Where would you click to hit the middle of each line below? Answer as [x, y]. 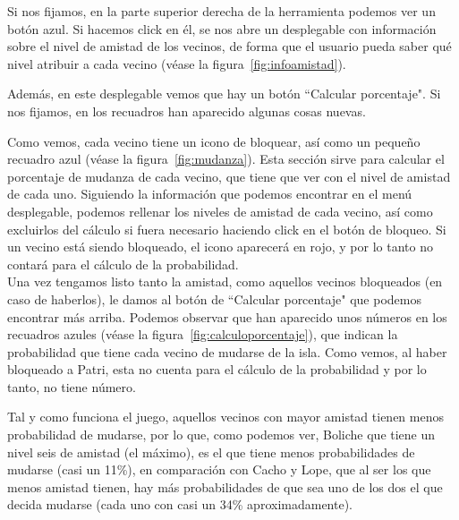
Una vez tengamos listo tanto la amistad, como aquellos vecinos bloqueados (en [225, 281]
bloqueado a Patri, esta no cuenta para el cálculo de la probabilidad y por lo [217, 369]
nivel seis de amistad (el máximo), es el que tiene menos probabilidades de [211, 452]
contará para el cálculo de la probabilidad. [123, 264]
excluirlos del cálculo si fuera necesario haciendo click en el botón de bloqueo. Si [227, 229]
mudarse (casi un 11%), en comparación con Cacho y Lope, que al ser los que [219, 469]
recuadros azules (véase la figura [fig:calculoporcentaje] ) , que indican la [203, 334]
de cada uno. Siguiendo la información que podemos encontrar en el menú [210, 194]
